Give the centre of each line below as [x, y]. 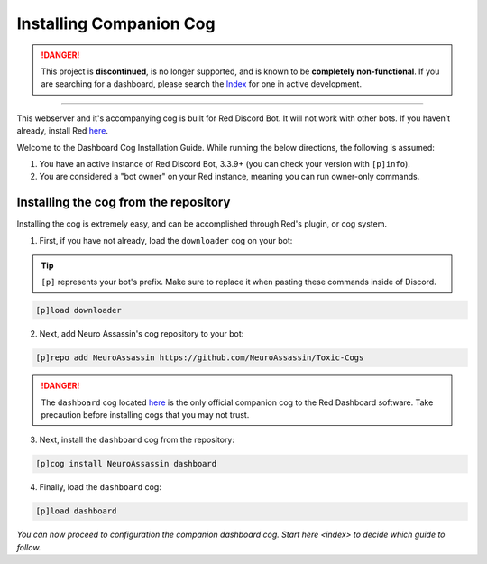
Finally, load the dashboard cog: [100, 487]
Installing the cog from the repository [124, 203]
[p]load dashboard [76, 511]
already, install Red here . [62, 131]
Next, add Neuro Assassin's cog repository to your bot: [142, 334]
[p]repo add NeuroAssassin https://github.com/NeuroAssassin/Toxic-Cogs [200, 358]
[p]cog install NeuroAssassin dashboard [126, 464]
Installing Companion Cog [116, 23]
